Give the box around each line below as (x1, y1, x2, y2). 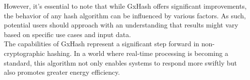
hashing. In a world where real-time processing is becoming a (47, 48, 228, 58)
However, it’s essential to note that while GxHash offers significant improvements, (4, 1, 247, 11)
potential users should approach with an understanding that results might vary (4, 20, 238, 30)
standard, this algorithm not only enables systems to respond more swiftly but (4, 57, 237, 67)
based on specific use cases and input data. (4, 29, 131, 39)
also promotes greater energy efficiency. (4, 67, 120, 77)
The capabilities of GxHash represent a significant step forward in (4, 39, 200, 49)
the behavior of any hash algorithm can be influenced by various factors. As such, (4, 10, 246, 20)
